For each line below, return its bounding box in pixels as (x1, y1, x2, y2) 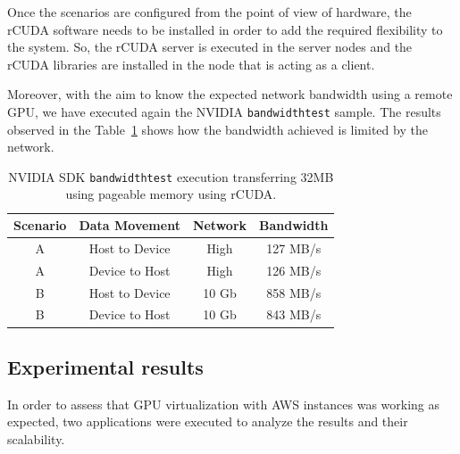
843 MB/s (266, 305, 322, 324)
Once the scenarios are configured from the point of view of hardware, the (7, 3, 412, 21)
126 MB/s (266, 260, 322, 279)
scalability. (7, 429, 65, 448)
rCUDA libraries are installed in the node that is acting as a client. (7, 54, 375, 73)
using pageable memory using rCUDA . (65, 185, 277, 203)
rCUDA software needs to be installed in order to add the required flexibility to (7, 20, 443, 38)
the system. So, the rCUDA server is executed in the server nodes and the (7, 37, 413, 56)
